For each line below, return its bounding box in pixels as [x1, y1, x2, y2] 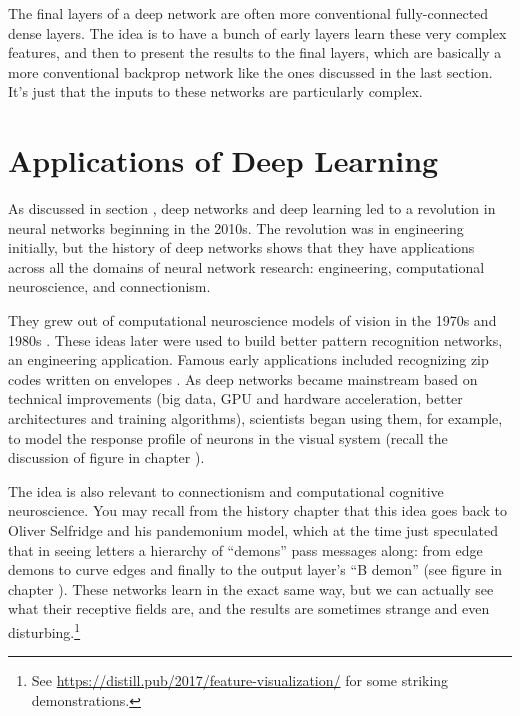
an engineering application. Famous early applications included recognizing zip [8, 349, 489, 370]
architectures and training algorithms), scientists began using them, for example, [8, 408, 503, 429]
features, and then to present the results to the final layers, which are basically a [8, 42, 502, 63]
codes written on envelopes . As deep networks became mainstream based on [8, 368, 478, 389]
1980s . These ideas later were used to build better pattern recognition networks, [8, 329, 503, 350]
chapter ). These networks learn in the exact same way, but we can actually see [8, 578, 494, 599]
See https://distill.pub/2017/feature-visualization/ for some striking [31, 670, 449, 691]
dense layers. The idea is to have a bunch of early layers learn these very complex [8, 22, 507, 43]
